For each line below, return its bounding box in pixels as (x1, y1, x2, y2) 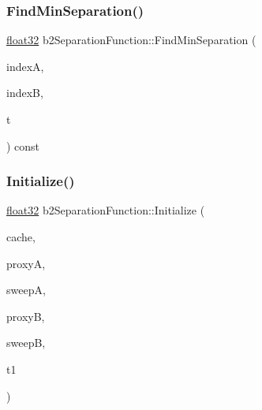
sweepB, (6, 334, 46, 351)
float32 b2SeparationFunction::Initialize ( (6, 202, 205, 218)
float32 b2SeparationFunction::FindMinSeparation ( (6, 32, 256, 48)
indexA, (6, 58, 44, 74)
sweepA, (6, 281, 46, 298)
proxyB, (6, 307, 45, 324)
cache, (6, 229, 36, 244)
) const (6, 137, 40, 154)
